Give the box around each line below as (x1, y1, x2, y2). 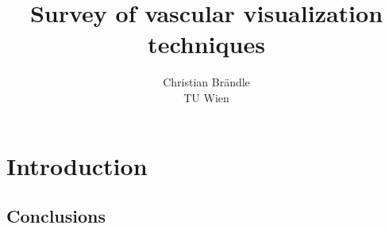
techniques (148, 28, 265, 60)
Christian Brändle (163, 74, 250, 90)
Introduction (6, 149, 148, 181)
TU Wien (183, 89, 229, 105)
